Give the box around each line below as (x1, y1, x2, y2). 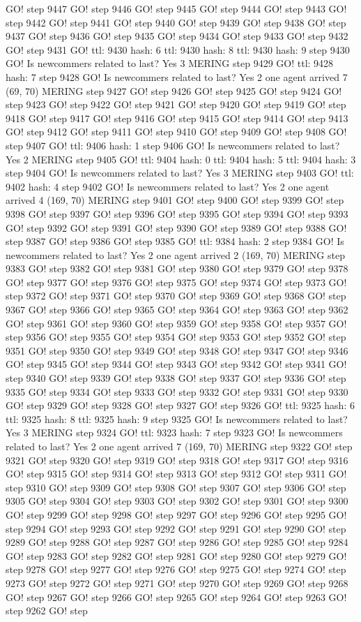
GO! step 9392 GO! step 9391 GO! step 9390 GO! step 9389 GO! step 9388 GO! (6, 220, 347, 235)
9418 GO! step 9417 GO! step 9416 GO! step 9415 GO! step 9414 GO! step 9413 (6, 110, 348, 125)
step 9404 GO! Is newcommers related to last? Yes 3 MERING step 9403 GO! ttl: (6, 165, 354, 180)
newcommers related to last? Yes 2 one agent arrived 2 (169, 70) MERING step (6, 247, 345, 262)
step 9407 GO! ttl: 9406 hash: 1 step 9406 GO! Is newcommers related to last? (6, 138, 340, 152)
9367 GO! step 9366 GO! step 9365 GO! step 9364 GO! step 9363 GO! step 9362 (6, 302, 348, 317)
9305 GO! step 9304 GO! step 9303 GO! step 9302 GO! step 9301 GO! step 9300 (6, 494, 348, 508)
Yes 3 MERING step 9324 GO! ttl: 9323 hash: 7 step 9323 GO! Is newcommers (6, 425, 343, 440)
